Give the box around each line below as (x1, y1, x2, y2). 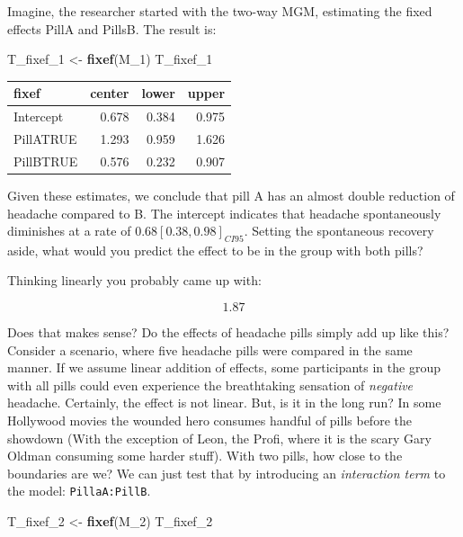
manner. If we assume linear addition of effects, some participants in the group (7, 358, 441, 377)
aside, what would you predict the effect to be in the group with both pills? (7, 240, 423, 259)
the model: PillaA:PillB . (7, 481, 151, 500)
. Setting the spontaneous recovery (244, 221, 434, 240)
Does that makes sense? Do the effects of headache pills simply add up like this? (7, 323, 450, 342)
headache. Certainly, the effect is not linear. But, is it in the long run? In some (7, 393, 441, 412)
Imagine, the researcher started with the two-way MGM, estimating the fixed (7, 2, 432, 20)
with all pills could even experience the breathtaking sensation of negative (7, 375, 414, 394)
